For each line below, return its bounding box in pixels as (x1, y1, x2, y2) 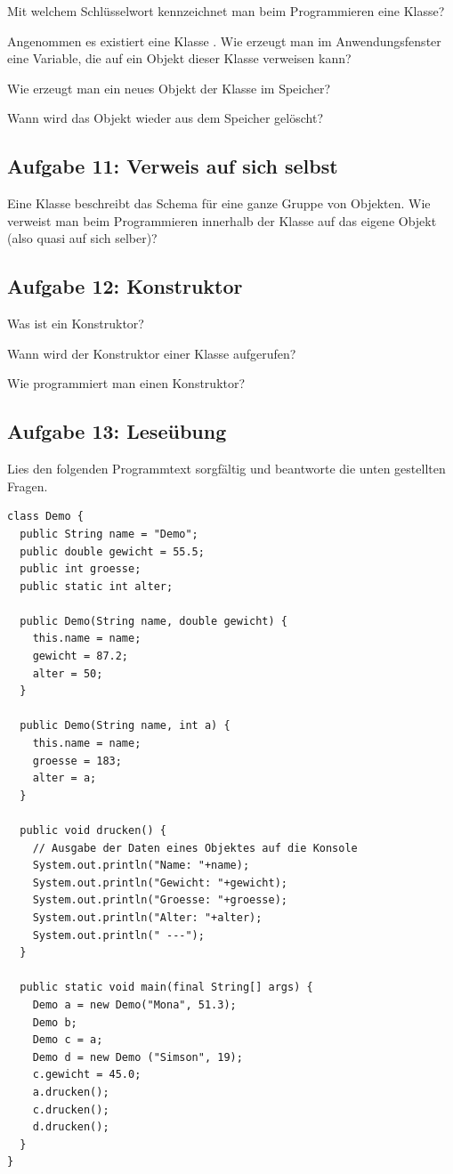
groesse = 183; (32, 754, 122, 767)
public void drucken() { (20, 824, 166, 838)
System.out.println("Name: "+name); (32, 859, 250, 872)
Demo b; (32, 1016, 77, 1029)
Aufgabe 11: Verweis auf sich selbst (7, 152, 338, 180)
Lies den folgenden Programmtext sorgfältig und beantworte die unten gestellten (7, 459, 446, 478)
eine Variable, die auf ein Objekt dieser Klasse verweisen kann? (7, 49, 352, 68)
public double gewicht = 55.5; (20, 545, 205, 558)
